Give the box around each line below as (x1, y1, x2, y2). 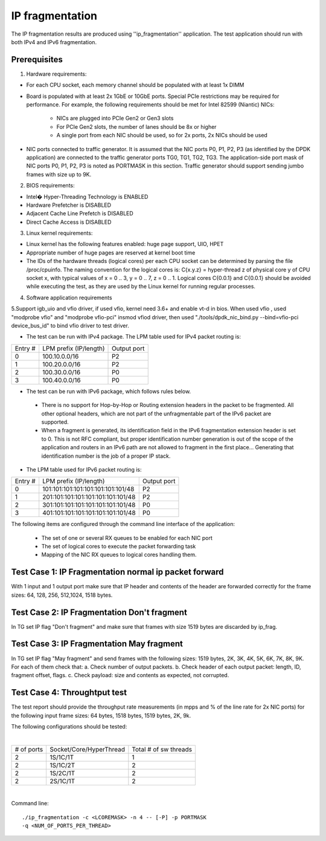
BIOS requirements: (26, 182, 75, 189)
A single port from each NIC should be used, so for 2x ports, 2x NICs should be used (56, 132, 268, 139)
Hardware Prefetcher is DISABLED (26, 201, 112, 209)
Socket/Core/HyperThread (50, 745, 125, 753)
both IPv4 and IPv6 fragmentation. (11, 38, 97, 45)
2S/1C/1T (50, 777, 75, 785)
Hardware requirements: (26, 70, 87, 77)
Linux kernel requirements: (26, 230, 93, 237)
